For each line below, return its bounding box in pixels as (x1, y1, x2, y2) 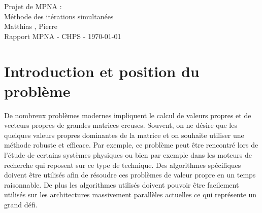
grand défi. (4, 199, 38, 210)
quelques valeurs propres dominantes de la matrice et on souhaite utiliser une (4, 129, 244, 140)
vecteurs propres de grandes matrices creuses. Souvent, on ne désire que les (4, 120, 237, 130)
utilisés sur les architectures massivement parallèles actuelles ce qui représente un (4, 189, 257, 200)
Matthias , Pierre (4, 21, 57, 31)
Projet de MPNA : (4, 1, 62, 11)
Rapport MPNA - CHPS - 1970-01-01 (4, 30, 121, 41)
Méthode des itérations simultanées (4, 11, 114, 21)
